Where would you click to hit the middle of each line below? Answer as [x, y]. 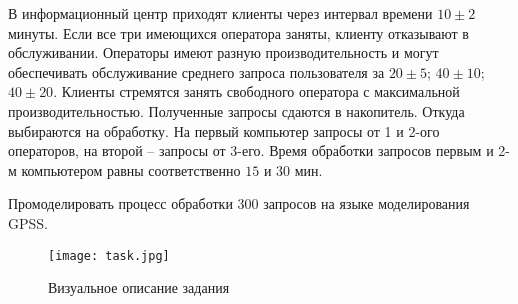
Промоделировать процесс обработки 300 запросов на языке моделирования [239, 203]
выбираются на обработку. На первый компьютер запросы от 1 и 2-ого [224, 130]
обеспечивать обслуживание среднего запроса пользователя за [196, 71]
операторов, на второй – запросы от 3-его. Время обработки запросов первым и [251, 150]
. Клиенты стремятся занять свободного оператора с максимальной [256, 91]
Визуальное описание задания [139, 287]
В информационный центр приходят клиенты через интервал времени [220, 13]
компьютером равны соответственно [131, 169]
